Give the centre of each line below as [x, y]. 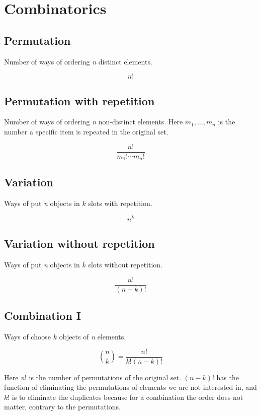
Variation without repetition [79, 244]
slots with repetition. [120, 203]
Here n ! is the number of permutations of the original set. [93, 377]
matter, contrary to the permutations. [63, 407]
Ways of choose [28, 337]
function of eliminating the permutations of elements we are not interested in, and [130, 387]
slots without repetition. [125, 265]
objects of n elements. [93, 337]
